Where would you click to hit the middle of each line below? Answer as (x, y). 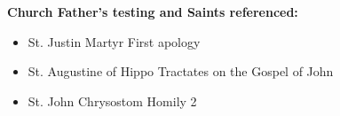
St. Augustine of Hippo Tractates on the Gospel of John (181, 71)
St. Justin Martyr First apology (114, 41)
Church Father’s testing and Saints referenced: (153, 12)
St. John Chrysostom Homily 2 (112, 101)
